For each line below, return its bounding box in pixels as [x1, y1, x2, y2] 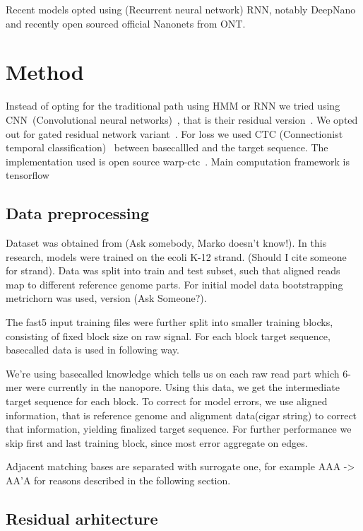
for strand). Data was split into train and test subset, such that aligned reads [6, 263, 340, 278]
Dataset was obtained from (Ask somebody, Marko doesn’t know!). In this [6, 235, 327, 250]
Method [6, 57, 84, 86]
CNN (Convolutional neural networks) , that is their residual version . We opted [6, 112, 358, 127]
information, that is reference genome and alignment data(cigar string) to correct [6, 407, 357, 422]
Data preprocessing [6, 202, 150, 224]
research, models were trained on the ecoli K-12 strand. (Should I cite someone [6, 249, 347, 264]
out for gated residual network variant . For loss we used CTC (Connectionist [6, 126, 343, 141]
